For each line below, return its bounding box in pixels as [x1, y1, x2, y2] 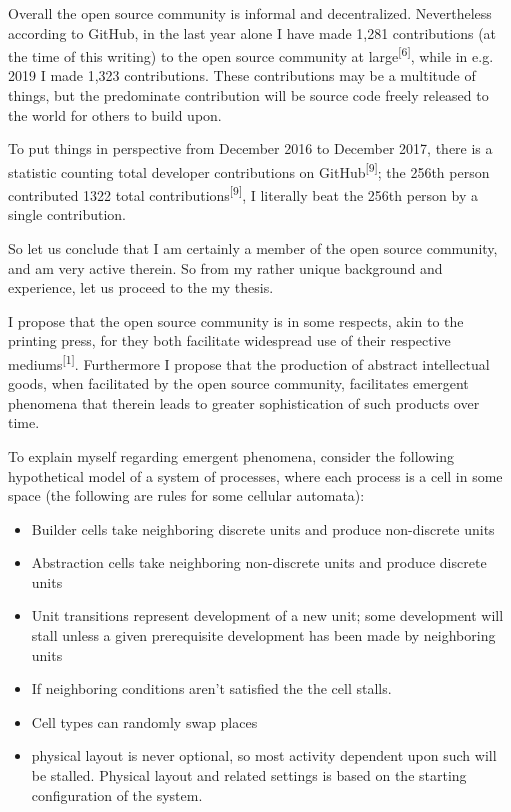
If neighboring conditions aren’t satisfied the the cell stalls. [31, 678, 392, 699]
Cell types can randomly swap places [31, 711, 258, 732]
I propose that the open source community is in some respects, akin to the [8, 310, 464, 331]
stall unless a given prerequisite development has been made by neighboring [31, 625, 496, 646]
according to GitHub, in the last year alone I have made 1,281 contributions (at [8, 22, 497, 43]
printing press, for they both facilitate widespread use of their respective [8, 330, 451, 351]
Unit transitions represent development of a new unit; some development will [31, 605, 504, 626]
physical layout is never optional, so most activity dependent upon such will [31, 745, 497, 766]
